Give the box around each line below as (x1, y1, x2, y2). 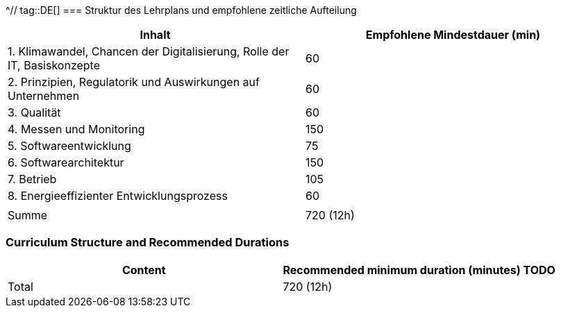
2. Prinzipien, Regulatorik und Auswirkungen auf (8, 75, 260, 89)
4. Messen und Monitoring (8, 122, 145, 136)
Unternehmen (8, 89, 80, 103)
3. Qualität (8, 105, 61, 119)
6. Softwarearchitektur (8, 155, 124, 169)
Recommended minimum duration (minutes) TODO (283, 262, 555, 277)
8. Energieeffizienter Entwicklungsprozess (8, 189, 228, 203)
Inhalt (140, 28, 171, 42)
